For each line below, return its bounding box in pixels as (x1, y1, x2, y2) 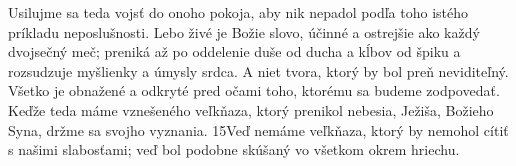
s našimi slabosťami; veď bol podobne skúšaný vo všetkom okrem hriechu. (8, 139, 460, 160)
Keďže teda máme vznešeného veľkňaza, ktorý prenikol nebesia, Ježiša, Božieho (8, 99, 494, 120)
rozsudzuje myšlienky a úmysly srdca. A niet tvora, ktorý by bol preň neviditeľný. (8, 60, 509, 81)
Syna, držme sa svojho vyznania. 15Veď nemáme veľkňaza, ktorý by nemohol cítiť (8, 119, 509, 140)
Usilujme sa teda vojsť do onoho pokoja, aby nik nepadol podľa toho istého (8, 2, 469, 22)
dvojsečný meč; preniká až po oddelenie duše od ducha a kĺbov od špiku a (8, 41, 461, 62)
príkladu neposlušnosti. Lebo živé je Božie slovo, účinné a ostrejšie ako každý (8, 21, 480, 42)
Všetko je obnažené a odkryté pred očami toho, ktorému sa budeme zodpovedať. (8, 80, 500, 101)
